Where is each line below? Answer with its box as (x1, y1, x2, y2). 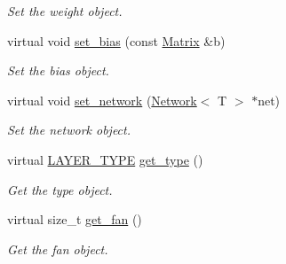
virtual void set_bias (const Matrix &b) (7, 31, 226, 50)
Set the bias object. (7, 61, 109, 80)
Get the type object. (7, 180, 113, 198)
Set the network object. (7, 120, 131, 139)
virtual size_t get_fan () (7, 210, 142, 229)
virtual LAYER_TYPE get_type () (7, 150, 203, 168)
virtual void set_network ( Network (7, 90, 197, 109)
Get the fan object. (7, 239, 108, 258)
